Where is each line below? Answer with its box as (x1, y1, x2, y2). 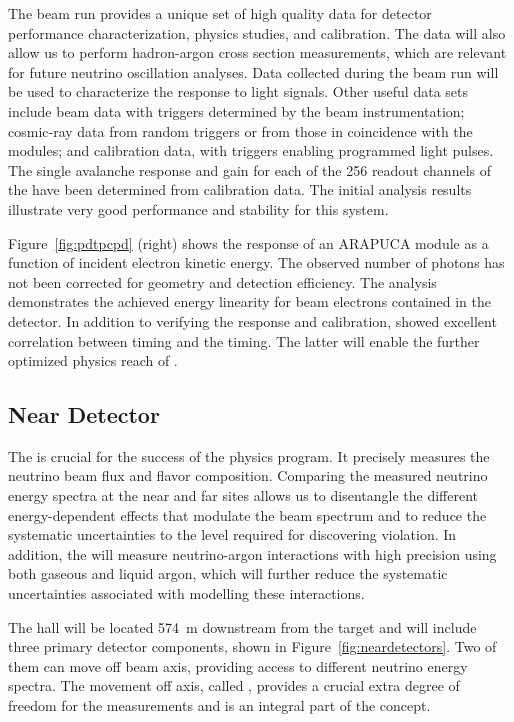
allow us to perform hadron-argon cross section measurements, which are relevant (8, 42, 507, 63)
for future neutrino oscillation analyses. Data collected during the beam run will (8, 61, 499, 82)
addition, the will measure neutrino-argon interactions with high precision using (8, 543, 497, 564)
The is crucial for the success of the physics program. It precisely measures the (8, 445, 490, 466)
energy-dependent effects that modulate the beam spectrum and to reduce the (8, 504, 487, 525)
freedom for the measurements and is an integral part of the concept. (8, 695, 431, 716)
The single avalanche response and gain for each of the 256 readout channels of (8, 159, 492, 180)
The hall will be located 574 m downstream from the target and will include (8, 616, 477, 637)
